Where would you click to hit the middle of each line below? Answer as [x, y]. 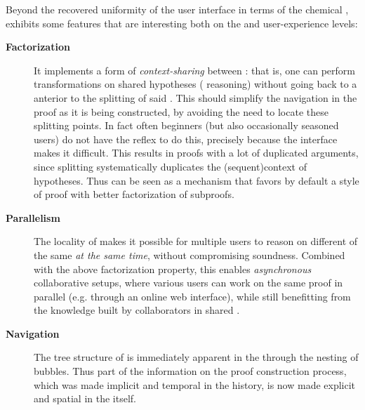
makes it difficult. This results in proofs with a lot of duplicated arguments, [196, 153]
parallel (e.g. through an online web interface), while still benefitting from [192, 296]
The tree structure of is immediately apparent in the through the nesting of [196, 357]
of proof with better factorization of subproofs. [134, 194]
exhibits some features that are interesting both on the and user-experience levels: [182, 23]
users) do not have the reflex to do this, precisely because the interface [186, 139]
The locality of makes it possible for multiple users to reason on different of [196, 241]
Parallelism [33, 217]
